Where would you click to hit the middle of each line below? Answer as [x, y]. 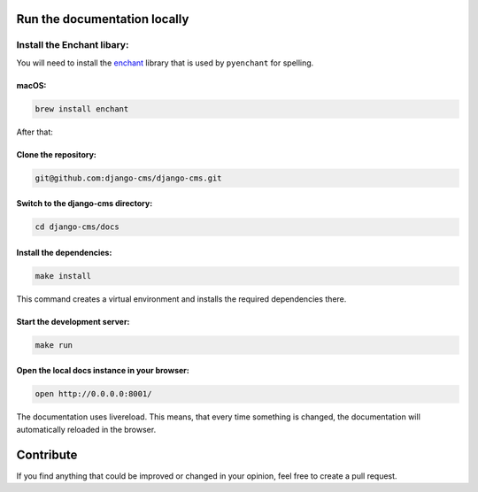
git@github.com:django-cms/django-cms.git [128, 178]
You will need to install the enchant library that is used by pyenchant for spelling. [165, 63]
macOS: [31, 85]
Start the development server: [73, 321]
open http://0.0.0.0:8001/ [93, 394]
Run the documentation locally [103, 19]
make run [54, 345]
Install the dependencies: [64, 252]
